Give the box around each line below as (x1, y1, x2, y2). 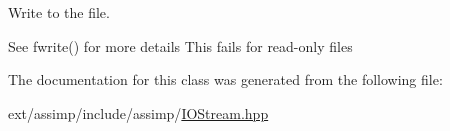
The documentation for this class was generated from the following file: (8, 69, 443, 90)
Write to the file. (8, 2, 110, 22)
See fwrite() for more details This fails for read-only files (8, 35, 353, 56)
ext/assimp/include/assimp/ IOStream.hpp (8, 102, 269, 123)
